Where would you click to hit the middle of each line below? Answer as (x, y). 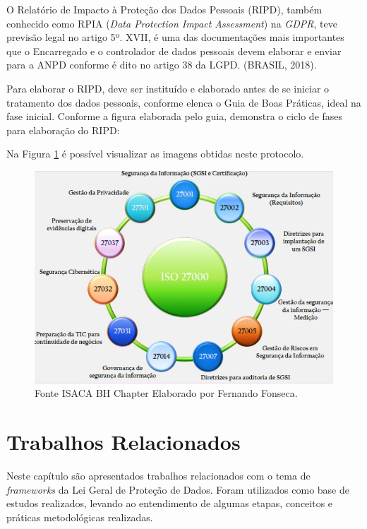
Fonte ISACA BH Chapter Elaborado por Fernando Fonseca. (166, 393)
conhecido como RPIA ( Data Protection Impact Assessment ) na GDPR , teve (172, 23)
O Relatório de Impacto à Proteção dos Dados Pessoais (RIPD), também (164, 9)
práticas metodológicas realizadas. (80, 517)
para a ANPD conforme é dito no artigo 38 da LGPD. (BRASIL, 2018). (162, 65)
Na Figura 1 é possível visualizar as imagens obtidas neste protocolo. (155, 154)
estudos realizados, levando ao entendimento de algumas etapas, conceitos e (170, 503)
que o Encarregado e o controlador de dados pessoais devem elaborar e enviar (174, 50)
